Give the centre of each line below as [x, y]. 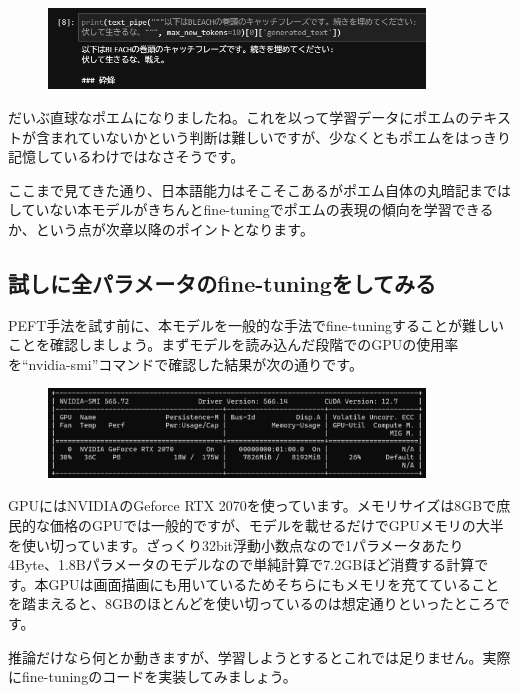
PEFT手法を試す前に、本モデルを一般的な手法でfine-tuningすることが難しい [256, 324]
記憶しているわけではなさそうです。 [126, 156]
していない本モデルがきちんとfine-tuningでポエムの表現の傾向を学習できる [251, 209]
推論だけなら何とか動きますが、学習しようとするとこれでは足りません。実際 [259, 656]
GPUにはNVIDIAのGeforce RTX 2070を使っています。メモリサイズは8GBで [252, 505]
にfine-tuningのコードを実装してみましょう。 [152, 676]
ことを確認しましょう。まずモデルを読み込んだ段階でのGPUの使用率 [233, 344]
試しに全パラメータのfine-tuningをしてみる [222, 282]
